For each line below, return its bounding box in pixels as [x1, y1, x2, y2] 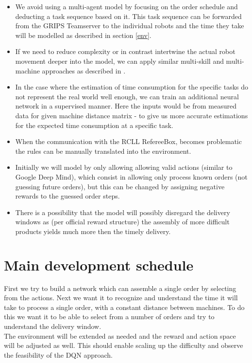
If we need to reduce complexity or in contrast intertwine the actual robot [15, 46, 235, 56]
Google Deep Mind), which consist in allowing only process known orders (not [15, 171, 248, 181]
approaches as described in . [42, 65, 126, 75]
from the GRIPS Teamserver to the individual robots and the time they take [15, 20, 244, 31]
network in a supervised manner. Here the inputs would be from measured [15, 101, 236, 111]
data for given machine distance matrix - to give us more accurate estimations [15, 110, 248, 120]
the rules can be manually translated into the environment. [15, 145, 191, 156]
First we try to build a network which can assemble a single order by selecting [4, 283, 236, 293]
